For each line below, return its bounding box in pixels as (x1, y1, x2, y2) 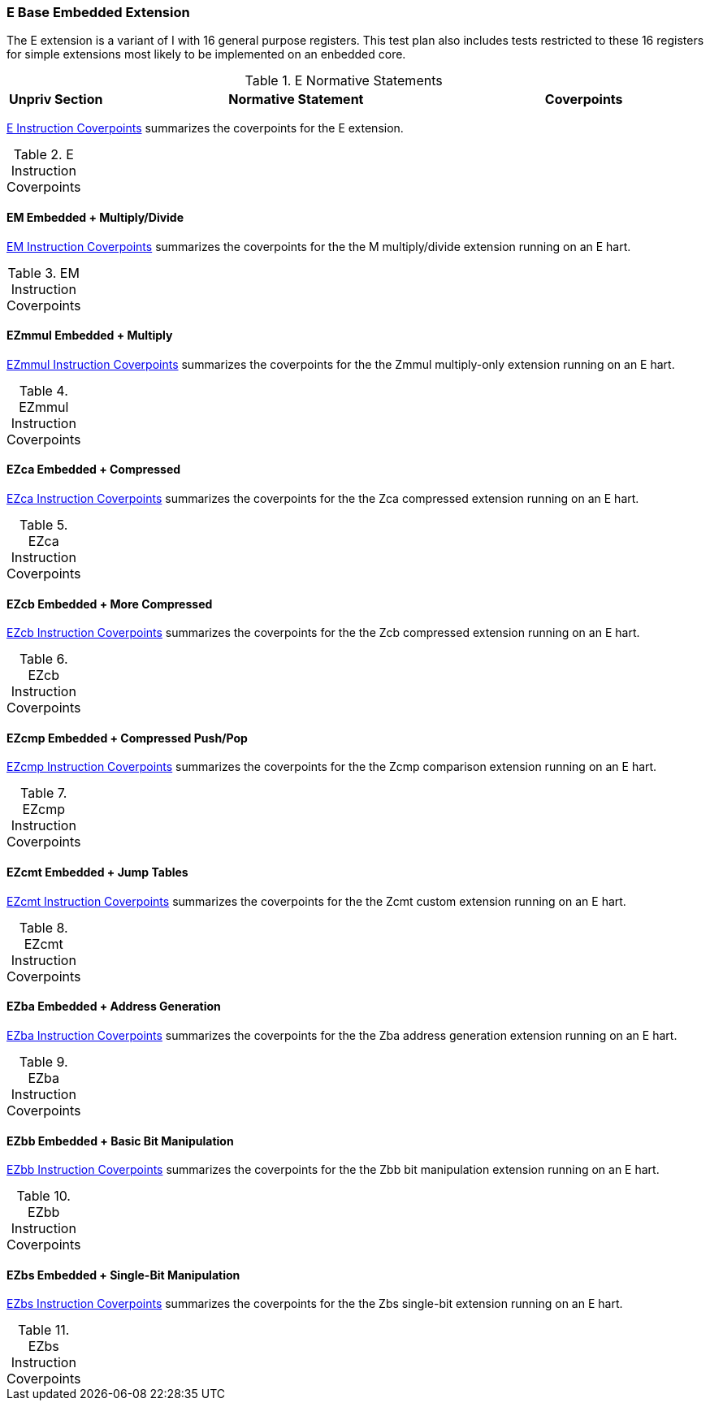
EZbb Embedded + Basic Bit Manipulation (6, 1133, 234, 1148)
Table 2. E (13, 146, 74, 163)
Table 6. (19, 651, 68, 668)
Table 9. (19, 1053, 68, 1070)
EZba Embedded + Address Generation (6, 999, 221, 1014)
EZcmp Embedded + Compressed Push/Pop (6, 730, 248, 745)
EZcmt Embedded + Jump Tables (6, 865, 188, 880)
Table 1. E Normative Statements (245, 72, 443, 89)
